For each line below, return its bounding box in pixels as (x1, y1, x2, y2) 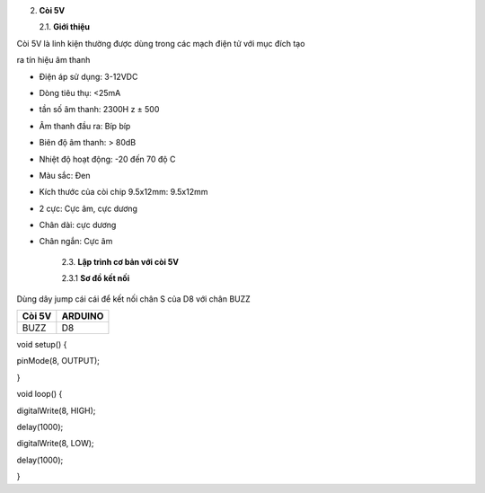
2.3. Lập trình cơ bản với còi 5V (61, 256, 180, 267)
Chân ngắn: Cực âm (39, 236, 113, 247)
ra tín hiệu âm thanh (16, 55, 91, 66)
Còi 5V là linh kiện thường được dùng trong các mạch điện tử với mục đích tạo (16, 38, 305, 48)
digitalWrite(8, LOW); (16, 438, 94, 449)
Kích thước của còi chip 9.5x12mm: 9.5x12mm (39, 187, 208, 198)
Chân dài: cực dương (39, 220, 117, 231)
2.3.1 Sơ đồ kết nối (61, 273, 130, 284)
